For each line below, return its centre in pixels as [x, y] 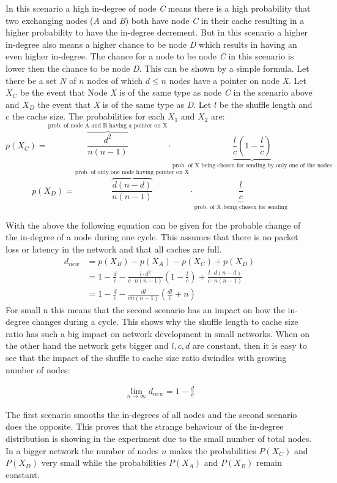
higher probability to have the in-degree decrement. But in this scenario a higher [157, 32]
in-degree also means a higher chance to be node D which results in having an [151, 44]
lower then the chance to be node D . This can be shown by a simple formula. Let [157, 68]
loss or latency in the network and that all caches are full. [114, 249]
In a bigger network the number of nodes [82, 450]
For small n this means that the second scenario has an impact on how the [145, 309]
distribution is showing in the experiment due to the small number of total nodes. [159, 439]
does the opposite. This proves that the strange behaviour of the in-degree [145, 426]
